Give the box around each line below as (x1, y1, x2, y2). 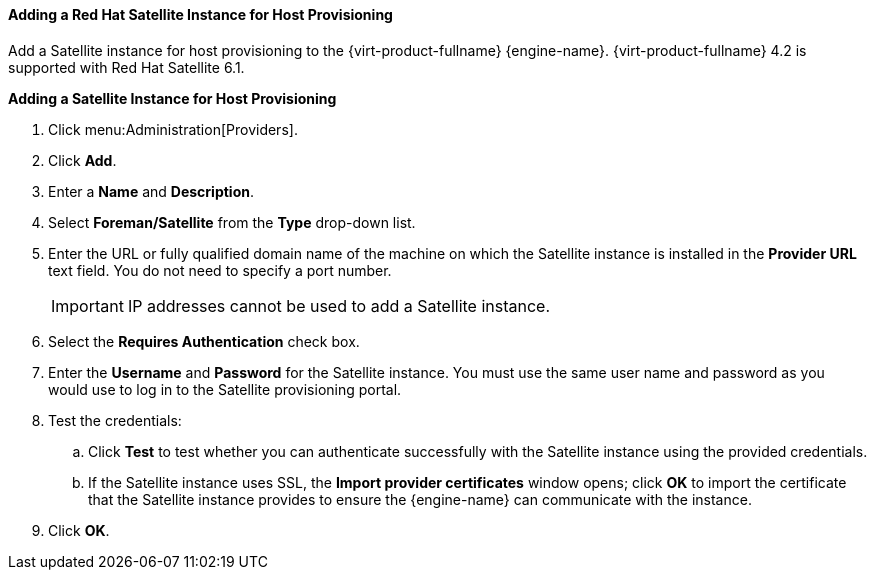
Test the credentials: (48, 411, 182, 429)
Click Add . (48, 151, 117, 169)
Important (51, 295, 124, 316)
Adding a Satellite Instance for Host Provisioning (8, 89, 337, 107)
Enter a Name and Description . (48, 182, 255, 200)
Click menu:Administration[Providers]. (48, 120, 298, 138)
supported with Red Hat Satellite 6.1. (8, 58, 245, 76)
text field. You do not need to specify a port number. (48, 261, 392, 279)
